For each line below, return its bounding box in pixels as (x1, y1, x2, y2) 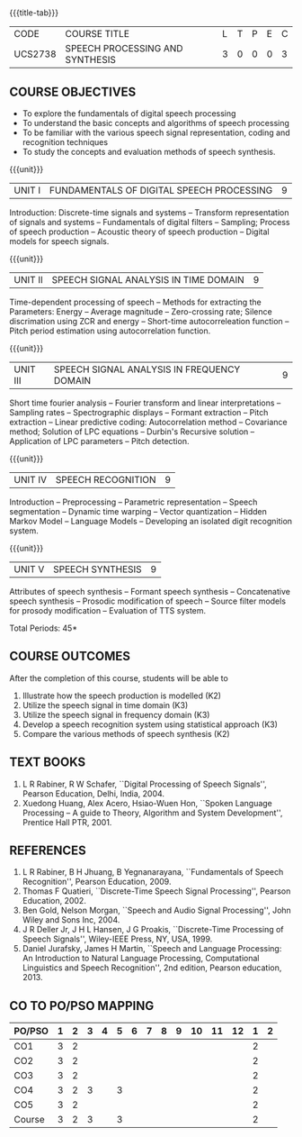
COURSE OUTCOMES (9, 649, 131, 664)
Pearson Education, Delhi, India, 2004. (22, 787, 164, 799)
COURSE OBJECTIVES (9, 84, 137, 99)
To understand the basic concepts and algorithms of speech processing (22, 118, 290, 128)
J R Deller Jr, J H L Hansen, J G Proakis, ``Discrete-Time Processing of (22, 924, 285, 935)
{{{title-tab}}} (9, 7, 59, 18)
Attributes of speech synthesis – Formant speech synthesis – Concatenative (9, 587, 290, 596)
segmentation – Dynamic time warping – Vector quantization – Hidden (9, 506, 267, 516)
